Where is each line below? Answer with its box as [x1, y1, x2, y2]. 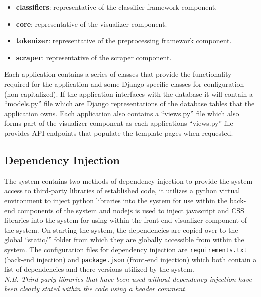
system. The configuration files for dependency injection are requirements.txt [4, 244, 247, 254]
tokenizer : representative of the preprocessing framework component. [16, 35, 232, 46]
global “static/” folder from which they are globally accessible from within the [4, 234, 244, 245]
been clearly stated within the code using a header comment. [4, 283, 187, 294]
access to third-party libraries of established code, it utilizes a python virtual [4, 185, 240, 196]
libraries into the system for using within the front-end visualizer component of [4, 215, 247, 225]
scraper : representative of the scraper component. [16, 52, 172, 62]
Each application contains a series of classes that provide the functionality [4, 69, 232, 79]
